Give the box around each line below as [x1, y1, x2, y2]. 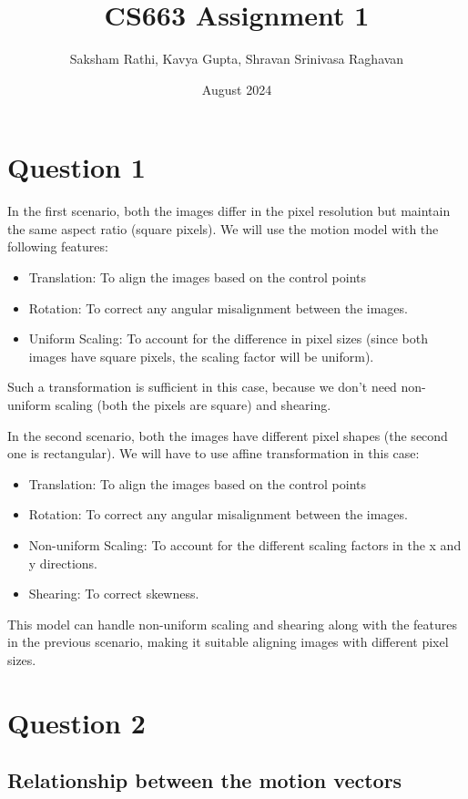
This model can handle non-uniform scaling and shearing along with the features [7, 614, 457, 633]
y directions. [28, 553, 97, 572]
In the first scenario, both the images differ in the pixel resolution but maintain [7, 201, 451, 220]
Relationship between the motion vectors [7, 766, 402, 794]
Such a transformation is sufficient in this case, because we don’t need [7, 377, 397, 396]
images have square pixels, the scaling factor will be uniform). [28, 346, 374, 365]
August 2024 [201, 79, 272, 98]
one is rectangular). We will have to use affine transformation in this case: [7, 444, 420, 463]
